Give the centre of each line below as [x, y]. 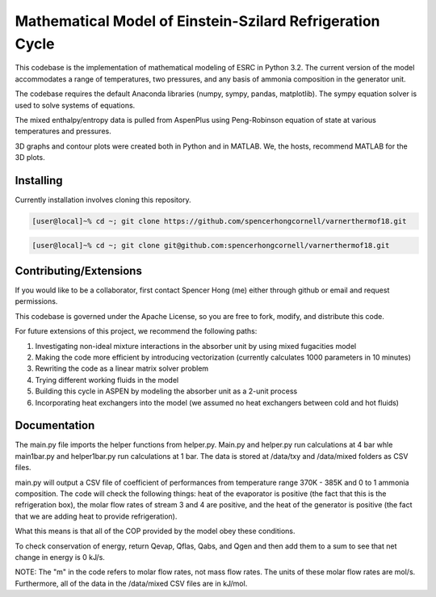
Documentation [55, 425]
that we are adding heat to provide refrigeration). [96, 516]
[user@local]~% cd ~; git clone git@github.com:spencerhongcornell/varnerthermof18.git [211, 245]
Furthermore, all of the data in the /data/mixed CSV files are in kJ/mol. [131, 583]
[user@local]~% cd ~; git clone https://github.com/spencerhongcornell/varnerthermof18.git [219, 221]
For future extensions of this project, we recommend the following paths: [136, 331]
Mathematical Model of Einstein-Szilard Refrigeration [197, 21]
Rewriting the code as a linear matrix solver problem [122, 368]
